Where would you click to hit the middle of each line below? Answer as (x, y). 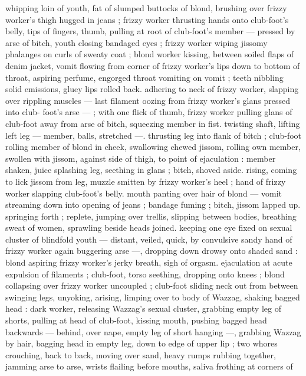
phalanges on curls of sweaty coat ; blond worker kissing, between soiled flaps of (150, 54)
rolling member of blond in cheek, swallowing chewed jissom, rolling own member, (153, 147)
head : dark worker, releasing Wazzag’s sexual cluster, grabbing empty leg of (143, 308)
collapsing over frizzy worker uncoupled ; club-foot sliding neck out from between (152, 285)
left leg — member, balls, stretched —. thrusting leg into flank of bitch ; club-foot (154, 135)
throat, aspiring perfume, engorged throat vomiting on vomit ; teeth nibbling (144, 77)
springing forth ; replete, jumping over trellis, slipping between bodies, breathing (151, 216)
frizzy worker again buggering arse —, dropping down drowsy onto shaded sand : (152, 251)
